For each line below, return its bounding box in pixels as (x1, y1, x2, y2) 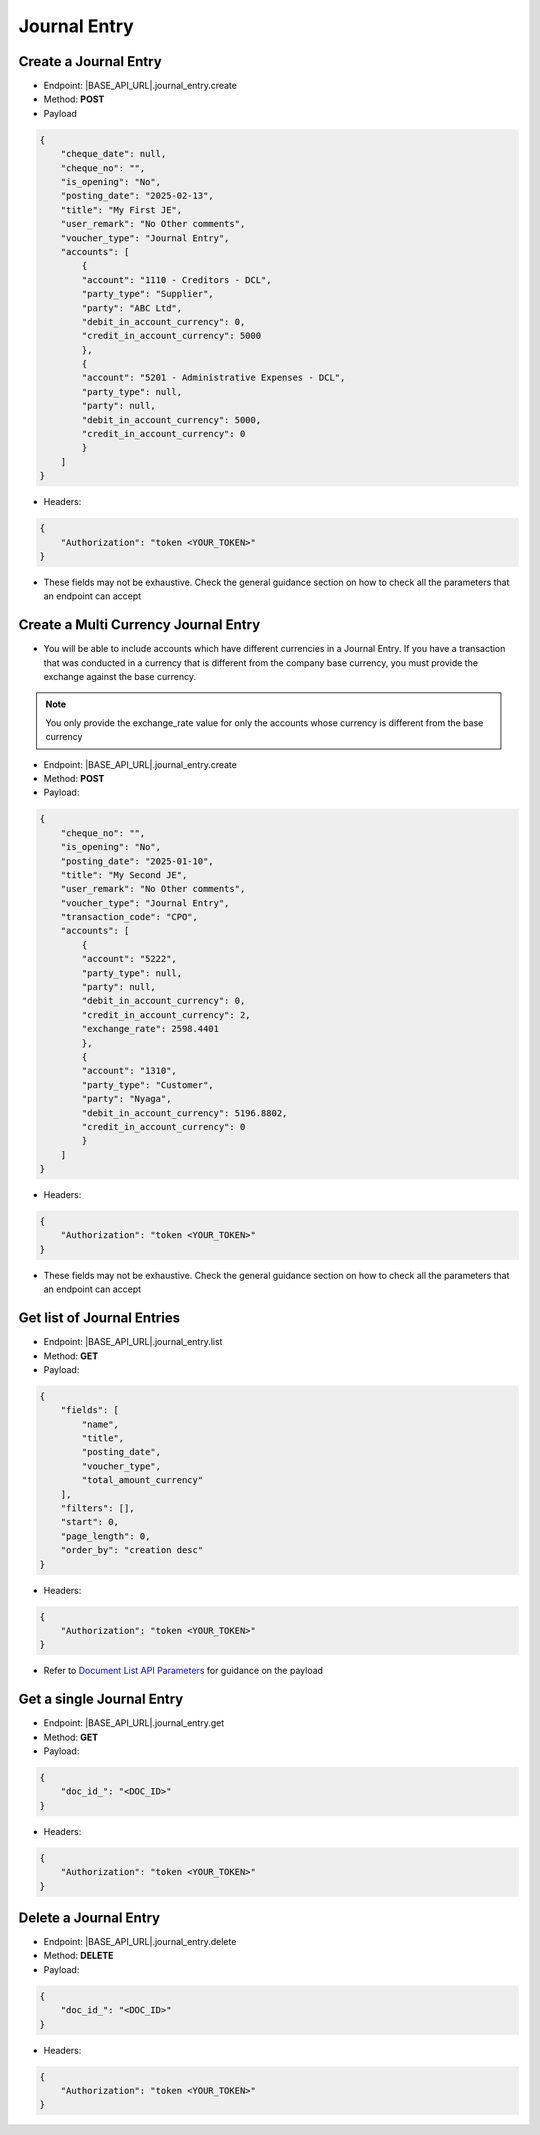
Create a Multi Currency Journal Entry (18, 616, 261, 634)
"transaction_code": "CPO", (60, 911, 199, 923)
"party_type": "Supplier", (81, 288, 214, 300)
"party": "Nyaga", (81, 1093, 172, 1105)
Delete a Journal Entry (18, 1909, 160, 1926)
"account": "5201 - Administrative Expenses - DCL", (81, 372, 346, 384)
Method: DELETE (43, 1950, 114, 1962)
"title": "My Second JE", (60, 869, 188, 880)
